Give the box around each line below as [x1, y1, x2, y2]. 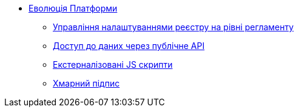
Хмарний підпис [53, 78, 120, 88]
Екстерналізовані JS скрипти [53, 59, 173, 70]
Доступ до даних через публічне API [53, 41, 205, 51]
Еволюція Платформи [29, 3, 118, 13]
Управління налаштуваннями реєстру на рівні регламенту [53, 22, 294, 32]
